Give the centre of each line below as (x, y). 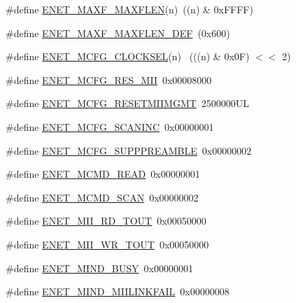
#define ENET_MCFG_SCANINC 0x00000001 (110, 126)
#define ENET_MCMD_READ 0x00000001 (103, 174)
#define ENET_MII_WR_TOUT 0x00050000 (107, 244)
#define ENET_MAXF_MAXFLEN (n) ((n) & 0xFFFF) (129, 9)
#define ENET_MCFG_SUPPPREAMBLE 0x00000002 (129, 150)
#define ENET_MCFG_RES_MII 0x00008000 (109, 79)
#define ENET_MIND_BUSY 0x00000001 (99, 268)
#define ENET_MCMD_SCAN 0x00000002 (102, 197)
